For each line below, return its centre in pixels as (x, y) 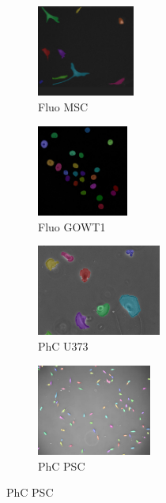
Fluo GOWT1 (72, 226)
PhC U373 (63, 346)
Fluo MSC (63, 106)
